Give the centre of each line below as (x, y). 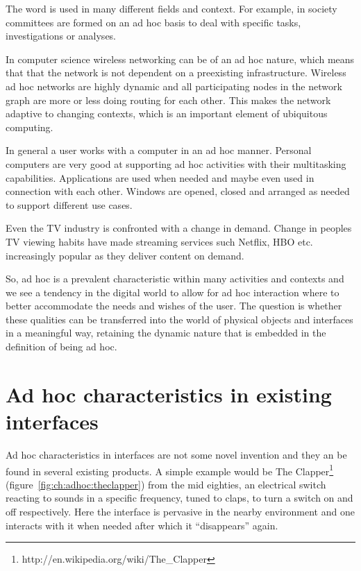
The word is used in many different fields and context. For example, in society (171, 8)
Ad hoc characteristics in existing (169, 394)
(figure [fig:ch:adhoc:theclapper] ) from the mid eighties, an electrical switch (166, 484)
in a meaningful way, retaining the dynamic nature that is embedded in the (166, 333)
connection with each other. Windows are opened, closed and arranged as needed (178, 191)
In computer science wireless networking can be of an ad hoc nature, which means (180, 59)
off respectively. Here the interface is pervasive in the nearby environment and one (180, 511)
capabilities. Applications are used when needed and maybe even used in (160, 177)
